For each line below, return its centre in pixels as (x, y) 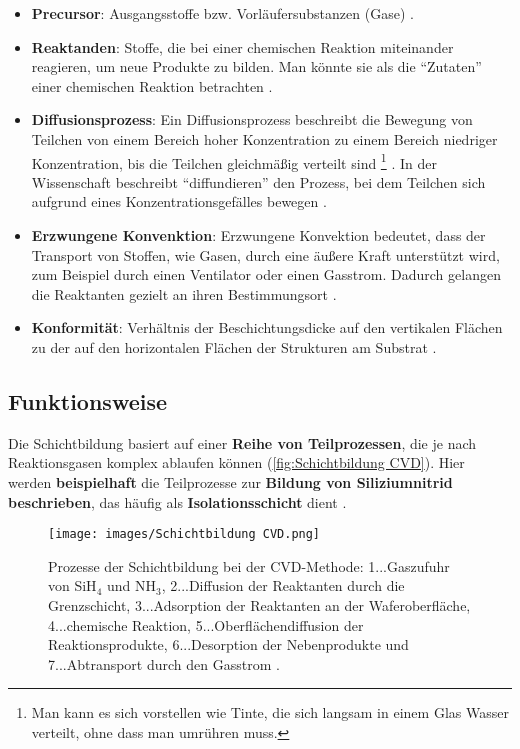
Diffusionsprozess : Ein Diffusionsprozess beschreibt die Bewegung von (252, 119)
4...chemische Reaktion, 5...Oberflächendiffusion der (206, 624)
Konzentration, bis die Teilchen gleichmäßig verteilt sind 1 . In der (234, 161)
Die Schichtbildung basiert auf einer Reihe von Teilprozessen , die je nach (242, 442)
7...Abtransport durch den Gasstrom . (164, 663)
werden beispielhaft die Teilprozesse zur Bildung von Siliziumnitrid (230, 481)
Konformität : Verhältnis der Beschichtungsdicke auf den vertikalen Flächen (267, 327)
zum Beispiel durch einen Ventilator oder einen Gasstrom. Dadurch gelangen (266, 274)
